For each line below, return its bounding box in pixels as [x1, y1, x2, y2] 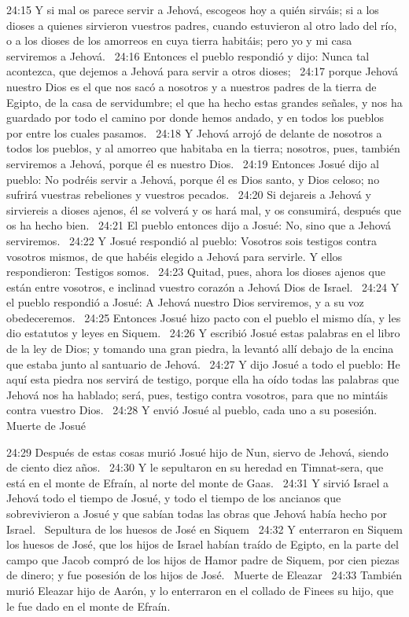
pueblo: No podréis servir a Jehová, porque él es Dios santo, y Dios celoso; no [6, 171, 380, 187]
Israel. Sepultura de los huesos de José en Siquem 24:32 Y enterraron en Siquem [6, 520, 403, 537]
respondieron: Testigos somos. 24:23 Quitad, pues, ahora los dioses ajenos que [6, 263, 385, 280]
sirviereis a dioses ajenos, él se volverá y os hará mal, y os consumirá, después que [6, 201, 401, 218]
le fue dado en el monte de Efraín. [6, 597, 171, 614]
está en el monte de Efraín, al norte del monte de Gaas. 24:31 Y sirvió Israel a [6, 474, 389, 490]
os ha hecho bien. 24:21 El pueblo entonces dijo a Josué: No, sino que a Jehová [6, 217, 391, 233]
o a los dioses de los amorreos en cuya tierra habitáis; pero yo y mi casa [6, 32, 352, 49]
